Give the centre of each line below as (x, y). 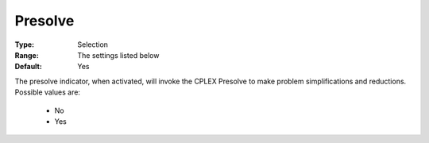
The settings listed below (118, 55)
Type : (25, 44)
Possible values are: (48, 92)
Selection (93, 44)
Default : (29, 67)
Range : (27, 55)
